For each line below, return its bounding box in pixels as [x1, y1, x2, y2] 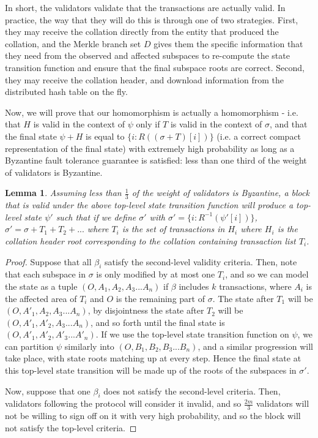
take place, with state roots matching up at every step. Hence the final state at [5, 352, 301, 364]
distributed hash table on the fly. [5, 85, 128, 98]
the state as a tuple [5, 279, 78, 292]
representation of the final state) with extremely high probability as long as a [5, 142, 295, 154]
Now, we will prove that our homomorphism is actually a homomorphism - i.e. [5, 105, 298, 118]
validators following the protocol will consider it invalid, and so [5, 397, 242, 410]
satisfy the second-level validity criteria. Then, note [105, 255, 297, 268]
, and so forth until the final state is [91, 315, 225, 328]
